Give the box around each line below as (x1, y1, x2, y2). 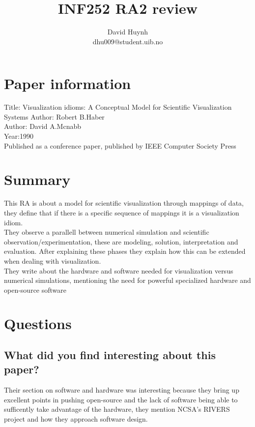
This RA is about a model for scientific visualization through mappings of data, (4, 198, 244, 208)
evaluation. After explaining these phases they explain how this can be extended (4, 246, 246, 256)
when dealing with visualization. (4, 255, 101, 266)
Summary (4, 169, 71, 189)
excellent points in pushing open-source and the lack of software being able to (4, 394, 238, 404)
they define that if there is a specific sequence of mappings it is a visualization (4, 207, 239, 217)
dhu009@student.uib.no (92, 36, 163, 46)
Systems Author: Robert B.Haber (4, 111, 105, 122)
